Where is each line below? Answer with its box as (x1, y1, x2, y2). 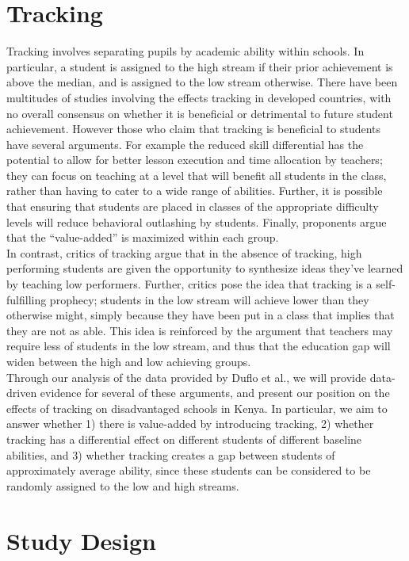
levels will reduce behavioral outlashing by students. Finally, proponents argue (6, 213, 387, 230)
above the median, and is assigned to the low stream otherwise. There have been (6, 74, 398, 90)
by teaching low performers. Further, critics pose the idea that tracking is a (6, 276, 373, 292)
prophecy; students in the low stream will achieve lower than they (49, 291, 369, 307)
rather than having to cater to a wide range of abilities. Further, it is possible (6, 182, 383, 199)
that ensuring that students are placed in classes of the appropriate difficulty (6, 198, 379, 215)
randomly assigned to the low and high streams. (6, 477, 239, 494)
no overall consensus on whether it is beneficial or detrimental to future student (6, 105, 393, 121)
